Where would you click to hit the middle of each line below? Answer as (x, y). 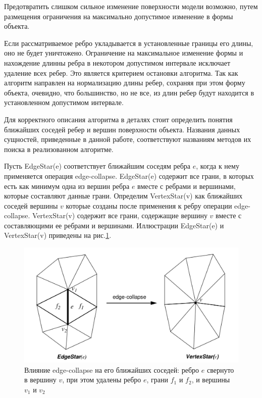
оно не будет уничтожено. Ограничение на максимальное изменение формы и (124, 53)
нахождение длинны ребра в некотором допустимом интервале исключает (117, 62)
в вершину (40, 380)
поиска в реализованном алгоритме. (59, 149)
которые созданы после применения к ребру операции (149, 205)
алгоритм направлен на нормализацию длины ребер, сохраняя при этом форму (125, 83)
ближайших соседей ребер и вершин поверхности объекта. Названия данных (122, 129)
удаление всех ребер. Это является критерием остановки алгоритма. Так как (121, 72)
